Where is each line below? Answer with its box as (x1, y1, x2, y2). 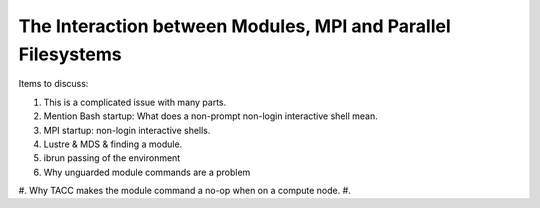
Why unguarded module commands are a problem (43, 166, 251, 178)
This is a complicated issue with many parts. (43, 96, 227, 108)
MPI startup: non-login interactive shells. (43, 124, 211, 136)
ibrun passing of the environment (43, 152, 181, 164)
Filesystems (18, 43, 122, 65)
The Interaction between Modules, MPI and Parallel (18, 15, 452, 37)
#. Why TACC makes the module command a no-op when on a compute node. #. (18, 185, 352, 197)
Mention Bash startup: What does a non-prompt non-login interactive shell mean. (43, 110, 379, 122)
